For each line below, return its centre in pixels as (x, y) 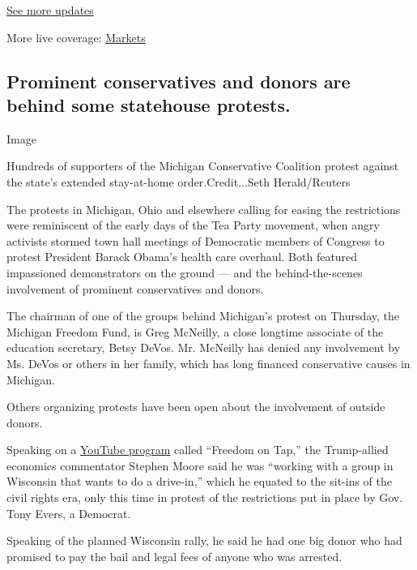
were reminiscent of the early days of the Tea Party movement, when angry (193, 225)
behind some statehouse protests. (149, 104)
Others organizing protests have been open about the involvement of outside (196, 407)
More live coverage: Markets (76, 37)
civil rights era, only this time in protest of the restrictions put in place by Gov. (205, 497)
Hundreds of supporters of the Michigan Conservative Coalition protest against (203, 166)
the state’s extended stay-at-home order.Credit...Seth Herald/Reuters (179, 181)
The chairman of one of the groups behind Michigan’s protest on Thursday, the (203, 316)
